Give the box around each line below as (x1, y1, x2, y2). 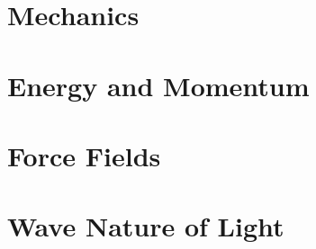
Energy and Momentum (7, 67, 310, 103)
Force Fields (7, 137, 161, 173)
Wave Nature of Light (7, 208, 284, 245)
